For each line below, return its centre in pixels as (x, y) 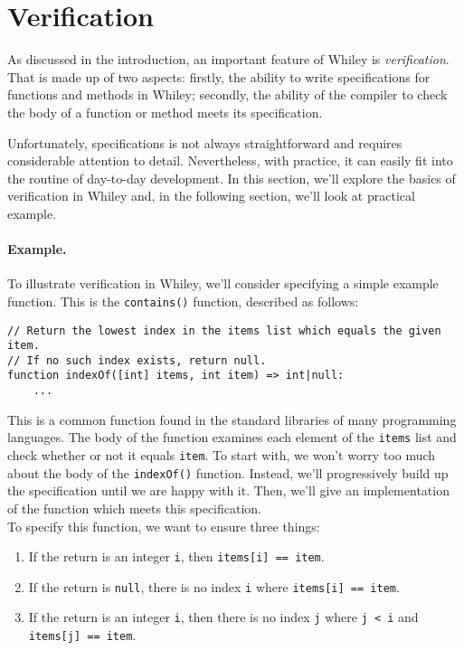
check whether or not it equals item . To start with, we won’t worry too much (222, 455)
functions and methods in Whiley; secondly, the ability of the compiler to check (227, 94)
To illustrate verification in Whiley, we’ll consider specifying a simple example (223, 283)
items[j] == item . (82, 635)
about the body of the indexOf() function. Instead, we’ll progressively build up (228, 472)
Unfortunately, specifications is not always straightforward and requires (205, 142)
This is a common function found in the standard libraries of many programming (232, 419)
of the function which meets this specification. (135, 508)
